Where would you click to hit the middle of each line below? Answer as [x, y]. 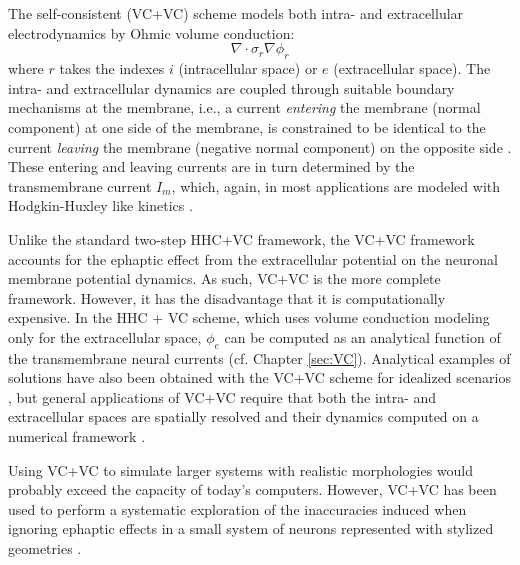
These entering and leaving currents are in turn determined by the [211, 166]
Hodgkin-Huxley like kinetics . [100, 205]
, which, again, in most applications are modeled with [336, 185]
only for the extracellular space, [105, 336]
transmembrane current [80, 185]
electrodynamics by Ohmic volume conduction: [151, 32]
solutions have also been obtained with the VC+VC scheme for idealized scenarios [259, 377]
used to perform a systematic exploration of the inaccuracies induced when [237, 508]
